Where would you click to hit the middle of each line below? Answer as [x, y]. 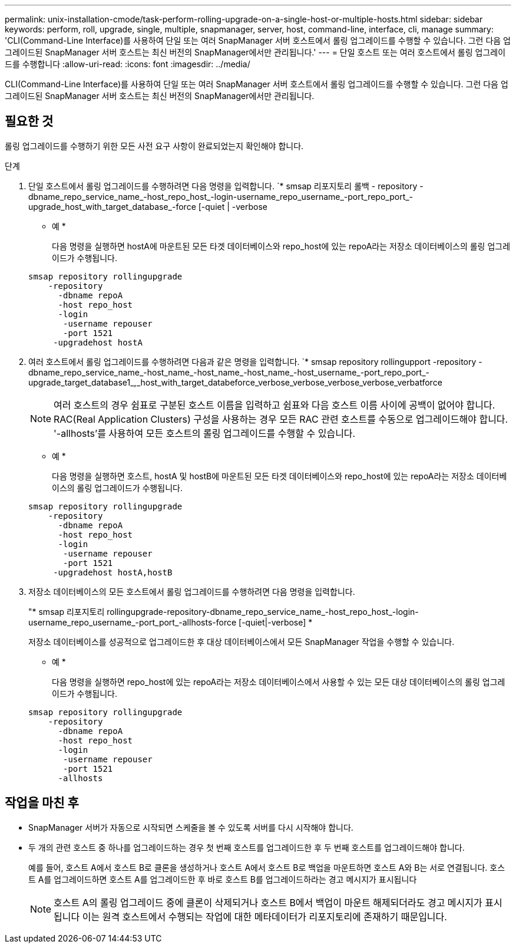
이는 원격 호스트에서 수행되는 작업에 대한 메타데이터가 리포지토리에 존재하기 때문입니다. [264, 916]
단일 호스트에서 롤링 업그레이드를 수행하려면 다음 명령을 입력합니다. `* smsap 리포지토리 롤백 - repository [223, 186]
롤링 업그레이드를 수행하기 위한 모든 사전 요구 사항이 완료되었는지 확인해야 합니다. [154, 146]
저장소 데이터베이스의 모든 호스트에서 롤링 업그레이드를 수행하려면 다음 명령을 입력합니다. [192, 591]
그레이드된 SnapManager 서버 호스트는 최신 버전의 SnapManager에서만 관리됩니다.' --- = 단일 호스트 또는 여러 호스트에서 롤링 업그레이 [255, 52]
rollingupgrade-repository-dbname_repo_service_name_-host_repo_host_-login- [263, 611]
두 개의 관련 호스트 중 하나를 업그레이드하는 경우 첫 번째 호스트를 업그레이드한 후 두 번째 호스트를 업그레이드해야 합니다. [247, 847]
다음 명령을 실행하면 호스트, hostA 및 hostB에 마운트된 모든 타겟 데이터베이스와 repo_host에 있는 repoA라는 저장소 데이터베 [279, 476]
